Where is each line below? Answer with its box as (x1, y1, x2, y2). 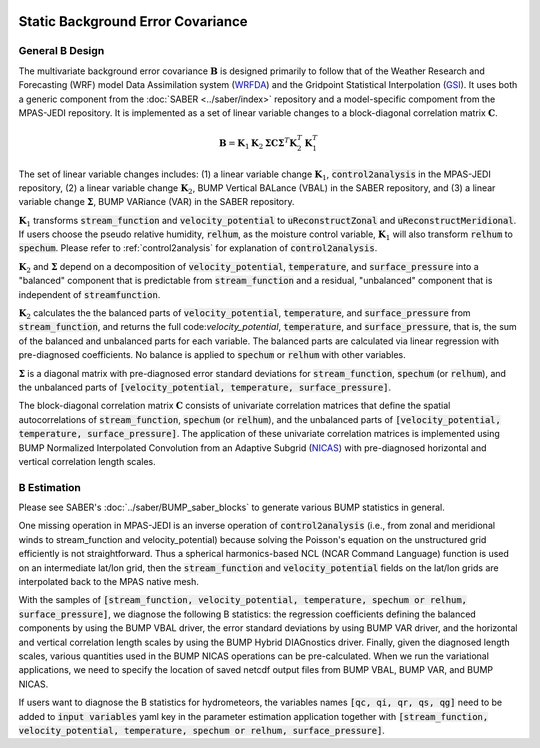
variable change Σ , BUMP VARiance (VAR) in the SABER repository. (18, 196, 295, 208)
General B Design (18, 44, 105, 58)
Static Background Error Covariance (18, 13, 249, 30)
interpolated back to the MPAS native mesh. (18, 576, 200, 588)
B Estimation (18, 480, 82, 494)
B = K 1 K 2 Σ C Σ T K (218, 136, 298, 151)
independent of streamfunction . (18, 288, 161, 300)
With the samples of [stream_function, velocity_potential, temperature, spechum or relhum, (18, 594, 468, 606)
